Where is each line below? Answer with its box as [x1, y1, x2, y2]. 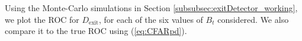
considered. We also [217, 13, 289, 25]
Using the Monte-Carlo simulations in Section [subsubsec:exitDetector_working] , [5, 2, 298, 13]
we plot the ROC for [5, 13, 79, 25]
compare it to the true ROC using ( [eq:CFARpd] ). [5, 25, 187, 37]
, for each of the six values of [98, 13, 203, 25]
